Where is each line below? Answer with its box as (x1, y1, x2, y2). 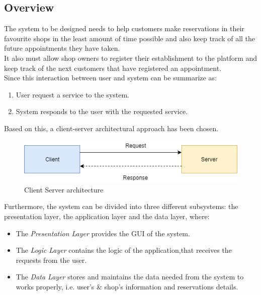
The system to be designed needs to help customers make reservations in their (4, 23, 244, 34)
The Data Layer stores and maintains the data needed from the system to (16, 271, 244, 282)
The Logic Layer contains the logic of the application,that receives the (16, 245, 232, 255)
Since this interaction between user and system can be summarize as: (4, 72, 217, 83)
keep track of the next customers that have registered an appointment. (4, 62, 222, 73)
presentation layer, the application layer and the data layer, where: (4, 211, 210, 222)
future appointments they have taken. (4, 43, 120, 53)
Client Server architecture (24, 184, 104, 194)
